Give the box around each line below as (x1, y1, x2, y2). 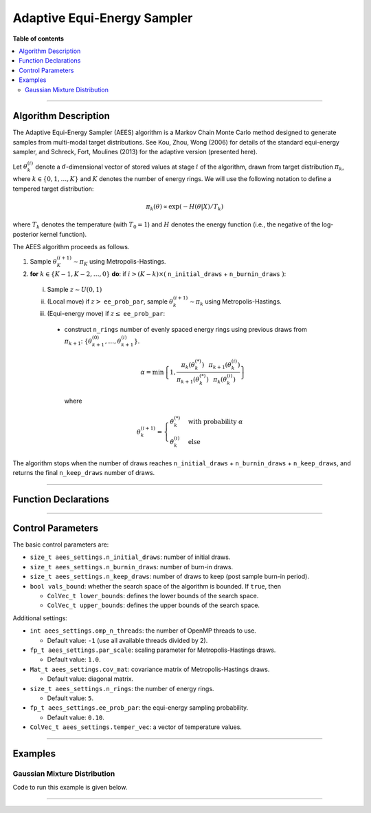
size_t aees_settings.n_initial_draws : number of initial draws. (30, 553, 231, 561)
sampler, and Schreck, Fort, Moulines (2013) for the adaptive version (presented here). (12, 148, 258, 156)
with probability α (188, 417, 243, 425)
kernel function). (40, 230, 87, 238)
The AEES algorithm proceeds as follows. (12, 243, 130, 251)
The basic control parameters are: (12, 540, 109, 549)
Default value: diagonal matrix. (47, 675, 134, 683)
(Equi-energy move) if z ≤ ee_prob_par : (47, 310, 165, 318)
